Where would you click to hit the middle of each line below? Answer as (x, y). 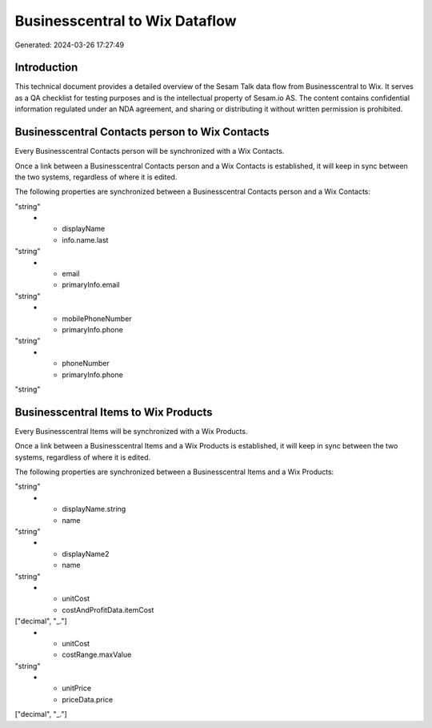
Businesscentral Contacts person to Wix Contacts (142, 132)
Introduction (46, 68)
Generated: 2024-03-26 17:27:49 (70, 45)
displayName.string (94, 509)
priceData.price (88, 699)
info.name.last (85, 239)
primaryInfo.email (91, 285)
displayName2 (86, 553)
